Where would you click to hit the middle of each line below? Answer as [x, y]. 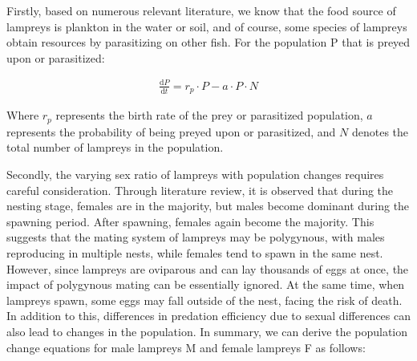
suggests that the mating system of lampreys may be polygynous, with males [196, 237]
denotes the [380, 131]
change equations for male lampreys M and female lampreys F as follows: [186, 347]
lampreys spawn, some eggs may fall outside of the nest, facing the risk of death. [204, 300]
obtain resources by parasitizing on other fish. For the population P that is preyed [208, 42]
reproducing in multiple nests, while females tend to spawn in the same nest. [195, 252]
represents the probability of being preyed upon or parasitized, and [171, 131]
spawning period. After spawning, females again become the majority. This [190, 221]
